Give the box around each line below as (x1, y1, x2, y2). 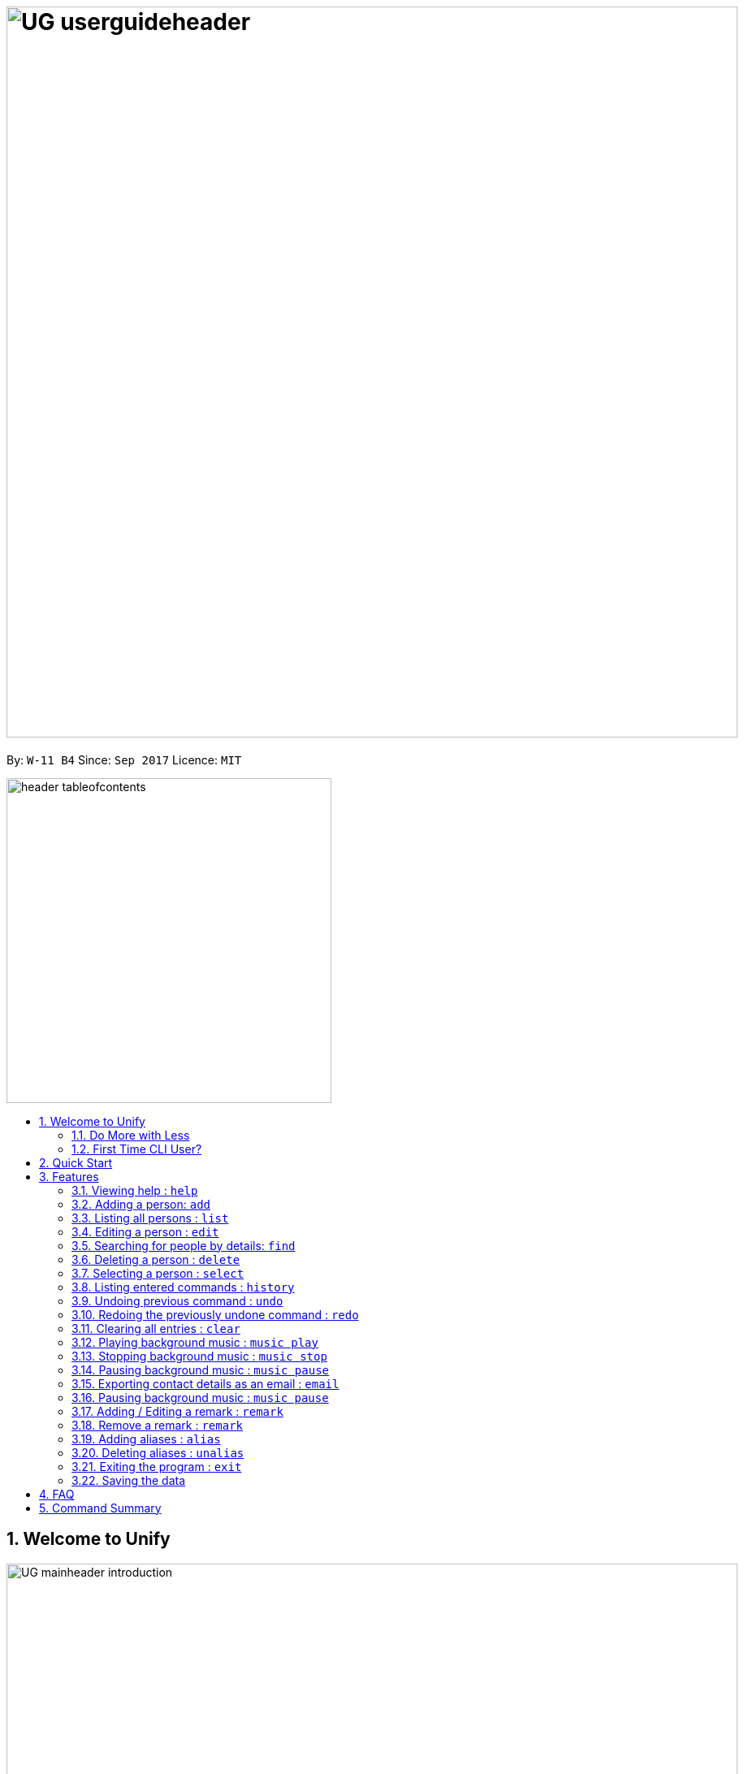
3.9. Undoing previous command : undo (71, 1293, 283, 1308)
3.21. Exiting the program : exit (71, 1459, 242, 1473)
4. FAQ (39, 1486, 75, 1501)
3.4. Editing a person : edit (71, 1224, 219, 1239)
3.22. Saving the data (71, 1473, 186, 1487)
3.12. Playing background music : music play (71, 1335, 318, 1349)
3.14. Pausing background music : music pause (71, 1362, 330, 1377)
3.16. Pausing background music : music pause (71, 1390, 329, 1404)
